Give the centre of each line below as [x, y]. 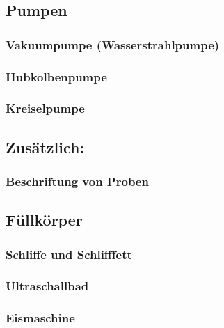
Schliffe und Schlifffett [69, 254]
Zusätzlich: [45, 147]
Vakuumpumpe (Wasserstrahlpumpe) [113, 44]
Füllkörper [44, 220]
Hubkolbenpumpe [56, 76]
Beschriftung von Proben [77, 181]
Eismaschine [40, 318]
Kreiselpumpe [45, 108]
